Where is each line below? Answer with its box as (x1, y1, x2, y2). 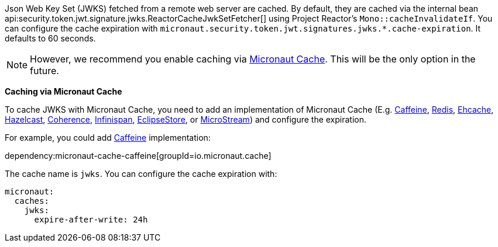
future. (30, 65, 59, 76)
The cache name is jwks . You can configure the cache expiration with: (5, 169, 277, 179)
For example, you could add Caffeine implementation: (5, 133, 211, 142)
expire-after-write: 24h (34, 215, 148, 224)
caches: (14, 196, 49, 206)
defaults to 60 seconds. (5, 33, 96, 43)
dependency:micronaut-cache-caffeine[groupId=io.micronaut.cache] (5, 151, 272, 161)
